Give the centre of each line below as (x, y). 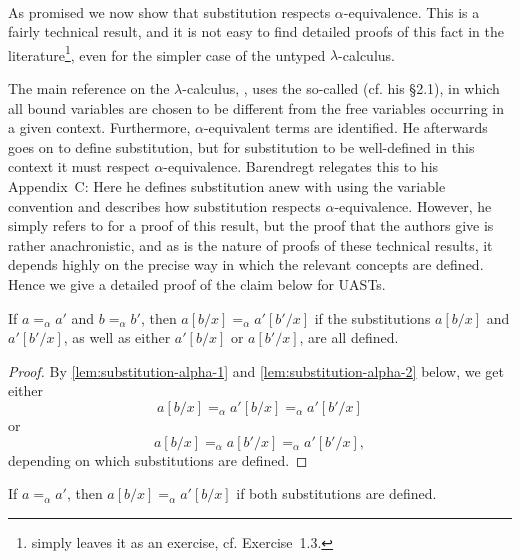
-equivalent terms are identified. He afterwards (345, 127)
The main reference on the (89, 88)
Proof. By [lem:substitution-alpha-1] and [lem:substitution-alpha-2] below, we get (256, 370)
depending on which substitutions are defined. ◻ (158, 459)
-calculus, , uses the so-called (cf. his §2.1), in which (341, 88)
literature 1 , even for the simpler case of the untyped (167, 53)
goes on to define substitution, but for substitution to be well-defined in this (241, 146)
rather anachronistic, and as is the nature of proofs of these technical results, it (250, 244)
